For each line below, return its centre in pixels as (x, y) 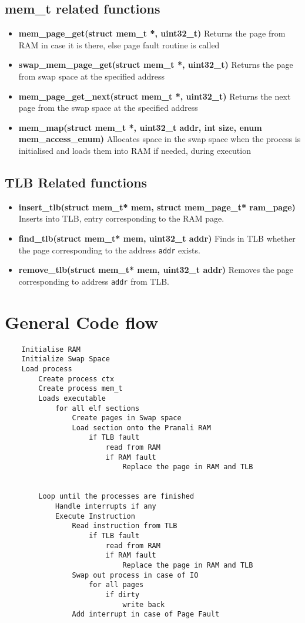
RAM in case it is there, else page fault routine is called (119, 44)
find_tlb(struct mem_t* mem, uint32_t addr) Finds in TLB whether (157, 238)
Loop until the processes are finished (116, 497)
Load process (47, 369)
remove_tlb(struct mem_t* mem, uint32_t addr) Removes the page (156, 270)
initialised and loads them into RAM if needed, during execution (135, 150)
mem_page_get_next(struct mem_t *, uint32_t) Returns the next (155, 96)
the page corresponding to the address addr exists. (109, 250)
